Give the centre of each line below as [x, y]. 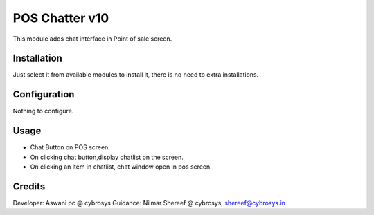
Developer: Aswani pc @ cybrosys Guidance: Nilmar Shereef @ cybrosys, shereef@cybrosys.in [149, 203]
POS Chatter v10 [61, 18]
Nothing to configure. [43, 111]
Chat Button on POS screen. [70, 147]
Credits [29, 186]
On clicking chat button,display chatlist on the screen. [107, 157]
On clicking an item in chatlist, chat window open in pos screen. [121, 167]
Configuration [44, 94]
